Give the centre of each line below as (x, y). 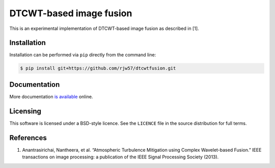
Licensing (25, 111)
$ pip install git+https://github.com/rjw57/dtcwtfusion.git (98, 68)
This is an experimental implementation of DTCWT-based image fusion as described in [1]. (104, 28)
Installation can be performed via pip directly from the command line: (83, 55)
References (28, 138)
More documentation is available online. (51, 96)
